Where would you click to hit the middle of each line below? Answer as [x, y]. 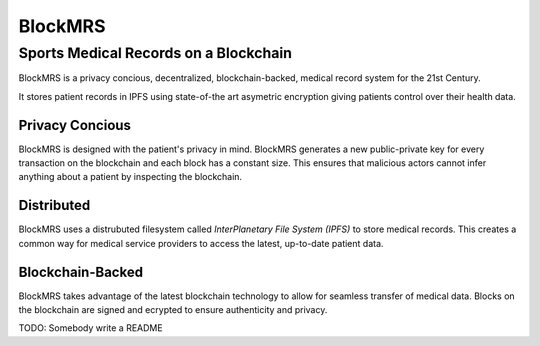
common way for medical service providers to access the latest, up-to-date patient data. [201, 243]
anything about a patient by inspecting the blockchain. [130, 177]
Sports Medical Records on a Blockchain [155, 53]
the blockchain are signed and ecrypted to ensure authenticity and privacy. [173, 310]
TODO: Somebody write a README [91, 328]
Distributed [54, 205]
